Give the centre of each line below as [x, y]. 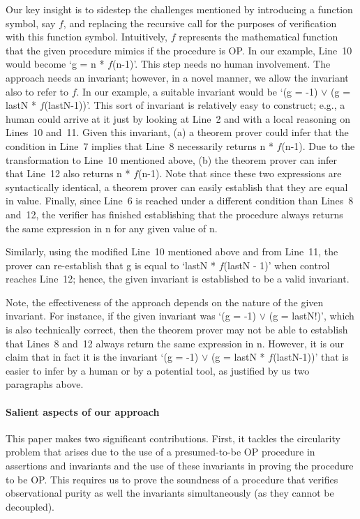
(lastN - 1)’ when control [277, 265]
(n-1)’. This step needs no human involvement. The [222, 64]
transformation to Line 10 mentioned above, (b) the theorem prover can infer [171, 159]
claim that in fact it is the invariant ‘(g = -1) [102, 357]
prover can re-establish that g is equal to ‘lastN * [111, 265]
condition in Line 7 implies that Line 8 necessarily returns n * [140, 145]
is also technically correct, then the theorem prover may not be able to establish [177, 330]
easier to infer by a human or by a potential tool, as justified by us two [158, 370]
